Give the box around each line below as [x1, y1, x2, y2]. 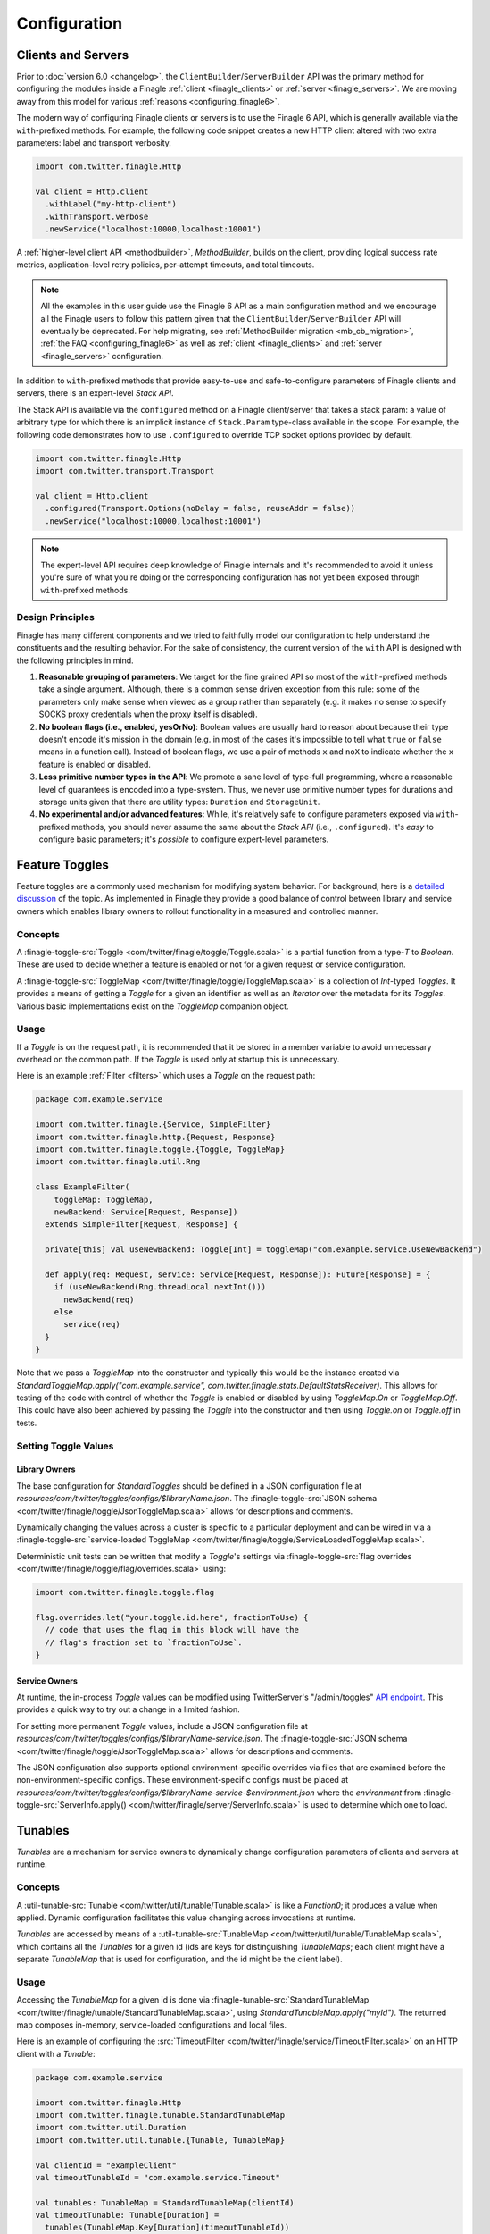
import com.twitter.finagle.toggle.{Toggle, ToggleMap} [35, 1144, 286, 1155]
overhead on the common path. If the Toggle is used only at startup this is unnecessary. [16, 1054, 340, 1065]
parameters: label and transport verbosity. [16, 138, 171, 148]
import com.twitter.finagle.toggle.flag [35, 1587, 214, 1598]
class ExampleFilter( [35, 1182, 130, 1192]
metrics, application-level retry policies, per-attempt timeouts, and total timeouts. [16, 259, 315, 270]
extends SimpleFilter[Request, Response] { [45, 1220, 238, 1230]
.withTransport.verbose [45, 211, 149, 222]
